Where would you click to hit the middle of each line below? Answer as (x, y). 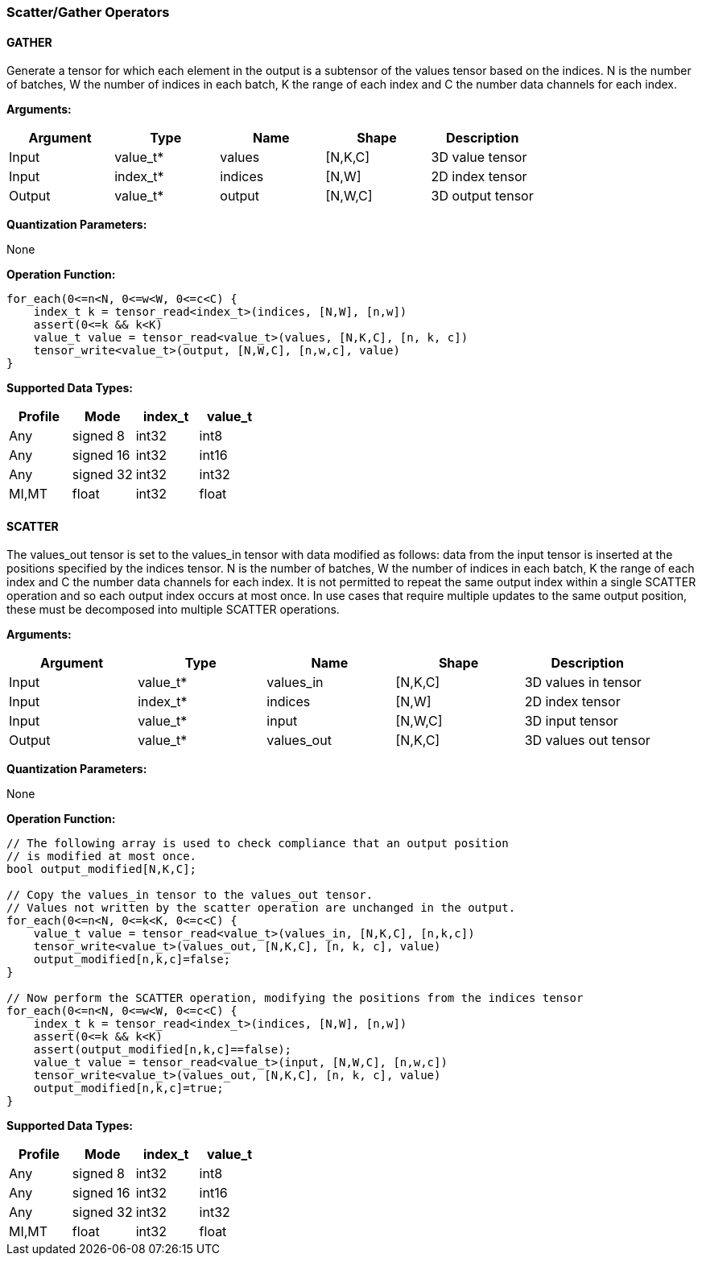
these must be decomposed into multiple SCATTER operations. (173, 610)
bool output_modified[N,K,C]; (102, 869)
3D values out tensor (587, 741)
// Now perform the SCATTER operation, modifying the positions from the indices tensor (295, 998)
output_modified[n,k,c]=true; (128, 1088)
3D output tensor (482, 196)
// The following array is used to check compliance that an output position (258, 844)
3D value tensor (479, 157)
